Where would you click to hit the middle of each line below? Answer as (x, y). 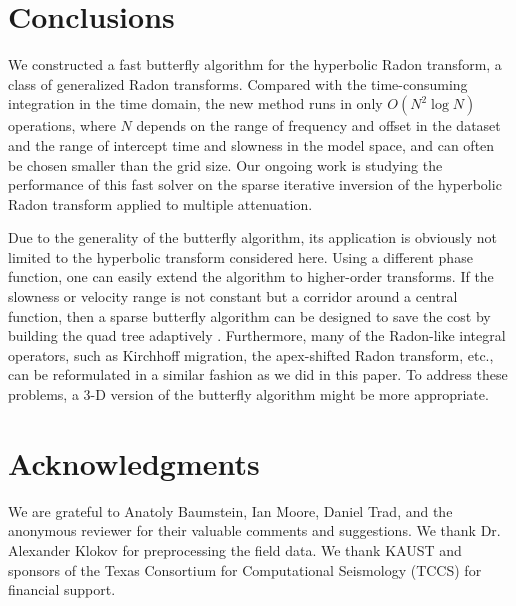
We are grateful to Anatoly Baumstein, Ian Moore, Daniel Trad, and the (230, 510)
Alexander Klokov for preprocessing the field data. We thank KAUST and (235, 549)
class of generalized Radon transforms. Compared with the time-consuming (238, 83)
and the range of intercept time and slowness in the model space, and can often (251, 144)
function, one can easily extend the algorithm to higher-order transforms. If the (251, 276)
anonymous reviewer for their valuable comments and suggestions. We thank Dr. (254, 530)
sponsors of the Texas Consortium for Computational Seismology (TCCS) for (245, 569)
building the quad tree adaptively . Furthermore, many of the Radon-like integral (257, 335)
